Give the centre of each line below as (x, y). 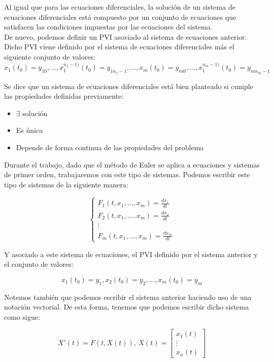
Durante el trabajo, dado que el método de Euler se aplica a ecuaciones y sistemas (132, 164)
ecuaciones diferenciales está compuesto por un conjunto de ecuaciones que (120, 17)
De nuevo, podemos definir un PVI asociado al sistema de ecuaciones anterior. (126, 36)
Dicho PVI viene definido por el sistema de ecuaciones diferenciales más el (119, 47)
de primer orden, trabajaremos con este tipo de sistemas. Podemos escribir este (127, 174)
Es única (29, 130)
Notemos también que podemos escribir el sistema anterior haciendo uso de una (128, 297)
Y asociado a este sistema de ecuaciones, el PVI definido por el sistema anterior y (131, 254)
